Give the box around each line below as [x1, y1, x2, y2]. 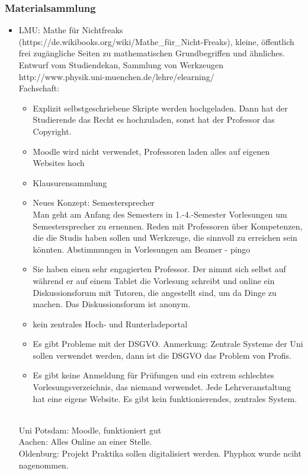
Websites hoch [33, 157, 85, 169]
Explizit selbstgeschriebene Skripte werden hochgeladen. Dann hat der [33, 101, 288, 114]
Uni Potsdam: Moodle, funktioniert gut [18, 423, 162, 436]
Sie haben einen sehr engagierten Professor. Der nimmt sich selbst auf [33, 263, 286, 275]
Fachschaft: [18, 82, 60, 94]
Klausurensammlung [33, 176, 107, 189]
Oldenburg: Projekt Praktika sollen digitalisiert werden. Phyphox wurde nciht [18, 447, 301, 460]
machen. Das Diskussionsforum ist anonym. [33, 298, 191, 310]
